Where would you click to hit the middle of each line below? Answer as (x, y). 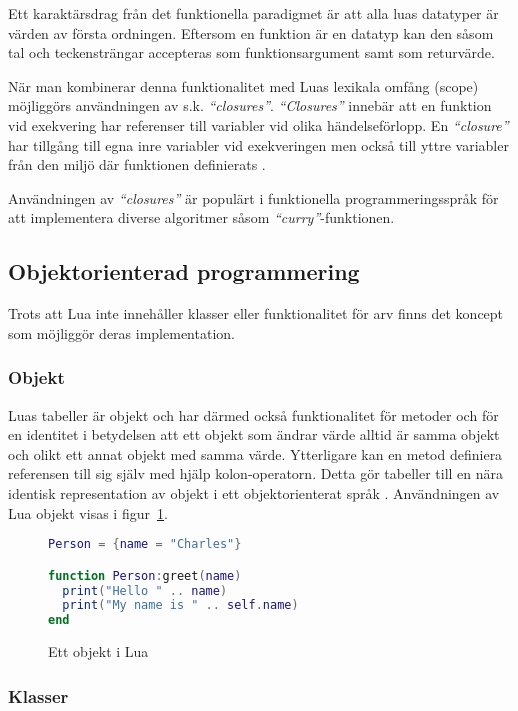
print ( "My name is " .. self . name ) (180, 605)
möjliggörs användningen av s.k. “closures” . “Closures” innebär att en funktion (250, 105)
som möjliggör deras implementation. (121, 332)
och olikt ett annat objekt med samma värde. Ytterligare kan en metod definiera (255, 453)
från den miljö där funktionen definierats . (137, 164)
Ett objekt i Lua (98, 651)
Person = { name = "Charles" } (145, 544)
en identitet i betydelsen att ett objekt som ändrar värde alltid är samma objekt (254, 434)
